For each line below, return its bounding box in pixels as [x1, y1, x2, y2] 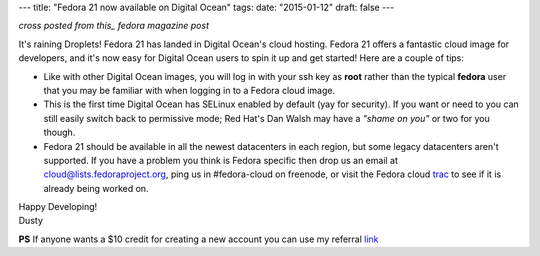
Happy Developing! [18, 201, 98, 213]
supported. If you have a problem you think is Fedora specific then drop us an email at [43, 154, 399, 166]
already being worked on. [43, 182, 149, 194]
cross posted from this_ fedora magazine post [18, 20, 210, 32]
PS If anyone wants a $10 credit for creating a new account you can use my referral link [18, 233, 379, 245]
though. [43, 126, 76, 139]
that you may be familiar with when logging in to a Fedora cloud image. [43, 84, 336, 96]
